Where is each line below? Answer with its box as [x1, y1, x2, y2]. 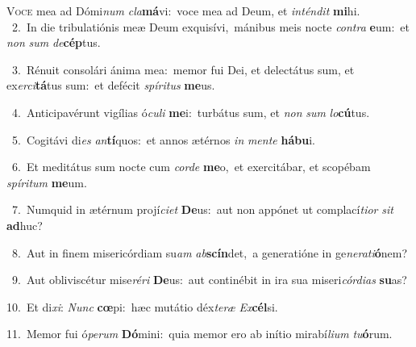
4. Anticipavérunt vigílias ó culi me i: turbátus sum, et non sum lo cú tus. [11, 103, 370, 120]
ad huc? [6, 216, 43, 233]
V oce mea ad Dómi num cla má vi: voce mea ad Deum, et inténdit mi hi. [6, 2, 360, 19]
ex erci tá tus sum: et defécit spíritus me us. [6, 77, 215, 94]
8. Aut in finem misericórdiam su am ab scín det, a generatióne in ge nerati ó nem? [11, 244, 408, 261]
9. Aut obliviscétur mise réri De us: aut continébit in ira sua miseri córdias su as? [11, 271, 407, 288]
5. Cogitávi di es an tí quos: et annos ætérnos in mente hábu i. [11, 131, 315, 148]
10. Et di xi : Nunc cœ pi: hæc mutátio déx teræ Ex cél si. [6, 298, 278, 315]
